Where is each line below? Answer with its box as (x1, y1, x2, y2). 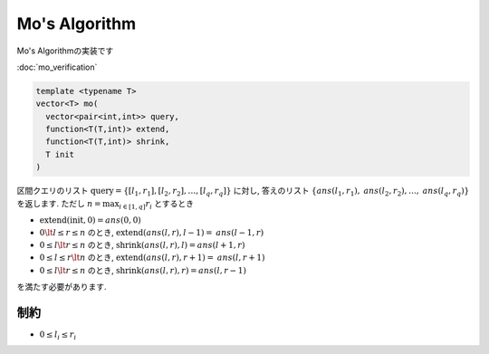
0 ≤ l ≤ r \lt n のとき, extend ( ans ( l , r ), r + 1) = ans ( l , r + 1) (39, 252, 265, 263)
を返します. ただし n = (16, 197, 101, 208)
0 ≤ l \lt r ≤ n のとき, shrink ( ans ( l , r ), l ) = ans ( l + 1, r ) (39, 240, 245, 251)
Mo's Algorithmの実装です (16, 45, 114, 56)
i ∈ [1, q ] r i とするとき (119, 197, 195, 211)
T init (45, 149, 75, 159)
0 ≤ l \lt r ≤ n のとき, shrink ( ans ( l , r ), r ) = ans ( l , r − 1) (39, 264, 246, 275)
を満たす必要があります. (16, 282, 108, 292)
